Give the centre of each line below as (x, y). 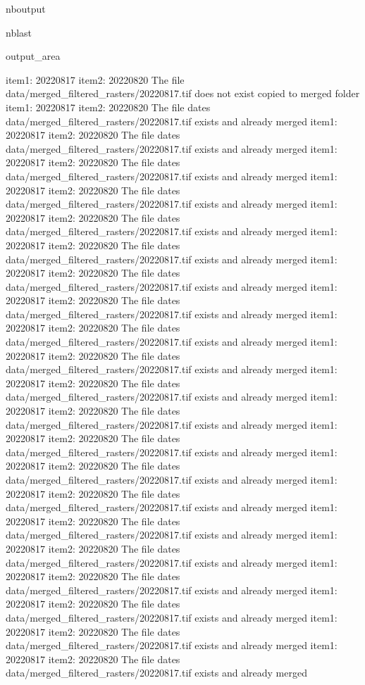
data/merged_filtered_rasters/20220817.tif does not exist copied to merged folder (183, 93)
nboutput (26, 8)
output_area (33, 56)
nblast (19, 32)
